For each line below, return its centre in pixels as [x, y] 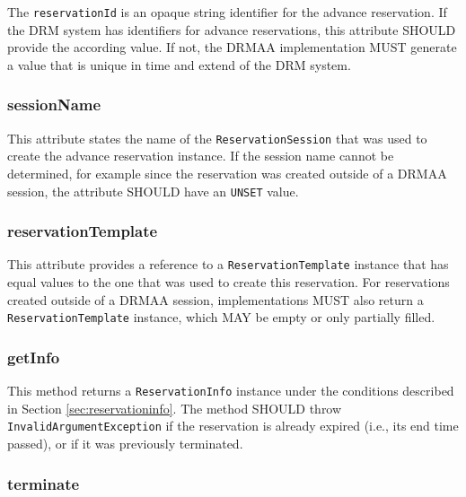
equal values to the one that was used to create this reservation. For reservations [229, 282]
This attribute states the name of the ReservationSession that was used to [217, 138]
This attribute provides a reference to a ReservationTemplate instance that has [228, 264]
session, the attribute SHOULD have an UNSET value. [153, 191]
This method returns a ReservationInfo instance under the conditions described [231, 391]
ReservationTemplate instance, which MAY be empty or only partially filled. [221, 317]
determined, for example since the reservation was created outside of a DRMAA [227, 173]
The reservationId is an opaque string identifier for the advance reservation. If [227, 12]
